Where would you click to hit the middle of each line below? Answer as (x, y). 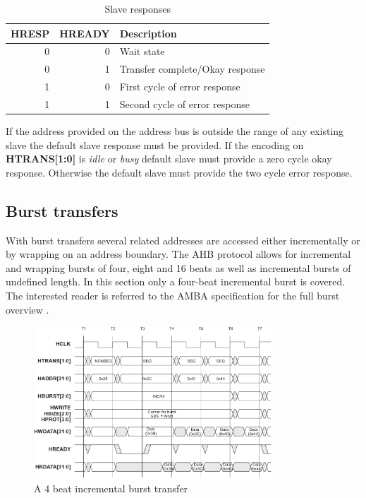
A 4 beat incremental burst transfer (111, 488)
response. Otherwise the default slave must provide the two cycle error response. (179, 172)
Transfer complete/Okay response (192, 69)
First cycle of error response (180, 87)
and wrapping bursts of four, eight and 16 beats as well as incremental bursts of (178, 267)
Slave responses (138, 8)
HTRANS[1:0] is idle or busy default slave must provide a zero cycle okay (169, 159)
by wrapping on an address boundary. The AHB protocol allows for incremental (178, 254)
